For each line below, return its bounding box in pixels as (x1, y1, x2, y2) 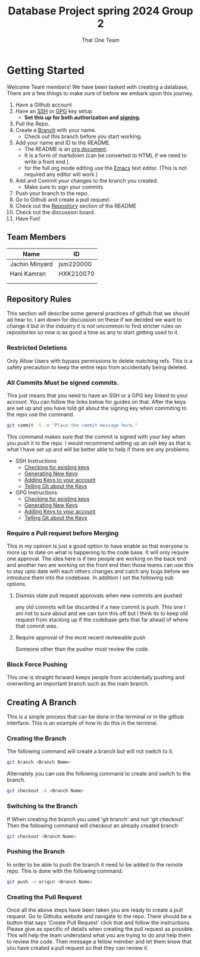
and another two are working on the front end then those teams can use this (7, 561, 194, 569)
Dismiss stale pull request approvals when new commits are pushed (15, 592, 182, 599)
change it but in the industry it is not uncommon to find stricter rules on (7, 322, 182, 330)
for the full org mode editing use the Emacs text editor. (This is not (24, 164, 187, 171)
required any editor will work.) (24, 171, 98, 178)
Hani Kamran (10, 269, 46, 278)
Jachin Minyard (10, 260, 53, 268)
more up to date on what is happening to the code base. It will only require (7, 549, 189, 556)
